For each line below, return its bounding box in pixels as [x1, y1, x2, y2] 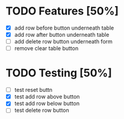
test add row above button [14, 93, 80, 100]
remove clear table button [14, 45, 79, 52]
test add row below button [14, 100, 80, 107]
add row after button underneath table [14, 31, 110, 38]
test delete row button [14, 107, 70, 114]
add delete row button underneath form [14, 38, 113, 45]
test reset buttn [14, 86, 52, 94]
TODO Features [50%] [5, 4, 119, 18]
